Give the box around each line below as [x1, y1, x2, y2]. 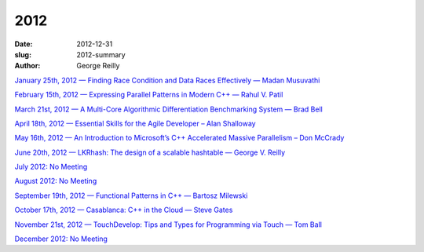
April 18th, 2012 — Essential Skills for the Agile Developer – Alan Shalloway [14, 119, 256, 128]
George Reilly [76, 61, 120, 71]
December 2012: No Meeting [14, 234, 108, 243]
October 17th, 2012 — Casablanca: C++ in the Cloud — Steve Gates [14, 205, 233, 215]
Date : [14, 39, 33, 49]
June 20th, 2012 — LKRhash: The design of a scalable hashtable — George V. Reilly [14, 148, 286, 157]
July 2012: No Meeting [14, 162, 88, 172]
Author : [14, 61, 41, 71]
